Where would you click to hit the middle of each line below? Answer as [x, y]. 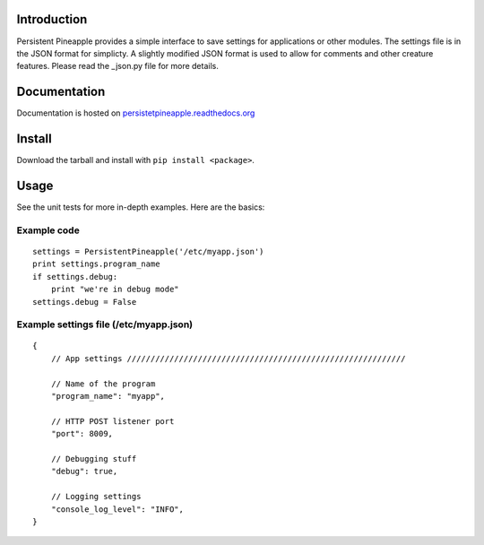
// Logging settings [96, 497]
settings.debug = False [85, 302]
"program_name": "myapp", [108, 396]
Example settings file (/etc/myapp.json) [104, 324]
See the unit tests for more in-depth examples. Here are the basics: [141, 207]
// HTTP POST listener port [112, 421]
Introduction [52, 19]
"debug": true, [84, 471]
